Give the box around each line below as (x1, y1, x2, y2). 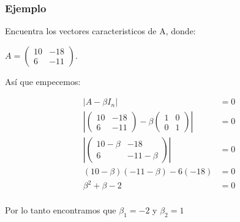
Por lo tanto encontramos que (5, 204, 116, 216)
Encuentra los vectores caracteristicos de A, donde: (5, 24, 196, 37)
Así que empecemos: (5, 75, 81, 87)
